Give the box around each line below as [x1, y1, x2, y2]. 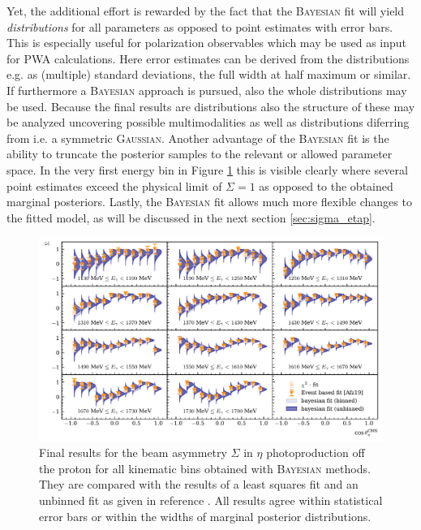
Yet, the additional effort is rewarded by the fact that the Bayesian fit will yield [6, 2, 405, 19]
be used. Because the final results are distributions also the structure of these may [6, 97, 415, 114]
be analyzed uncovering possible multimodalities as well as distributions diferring [6, 114, 410, 131]
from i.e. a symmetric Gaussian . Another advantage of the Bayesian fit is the [6, 129, 389, 146]
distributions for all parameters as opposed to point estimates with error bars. [6, 18, 393, 35]
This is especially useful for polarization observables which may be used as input [6, 34, 407, 51]
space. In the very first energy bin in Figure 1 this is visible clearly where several [6, 161, 408, 178]
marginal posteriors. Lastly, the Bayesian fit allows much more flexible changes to [6, 193, 412, 210]
